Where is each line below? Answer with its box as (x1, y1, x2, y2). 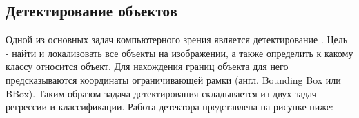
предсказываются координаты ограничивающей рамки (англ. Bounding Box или (6, 72, 341, 86)
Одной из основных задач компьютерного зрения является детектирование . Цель (6, 32, 348, 47)
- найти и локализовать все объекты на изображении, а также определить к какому (6, 45, 353, 60)
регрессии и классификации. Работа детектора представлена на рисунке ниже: (6, 99, 333, 114)
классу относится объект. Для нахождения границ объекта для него (6, 59, 289, 73)
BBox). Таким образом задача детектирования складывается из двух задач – (6, 86, 325, 100)
